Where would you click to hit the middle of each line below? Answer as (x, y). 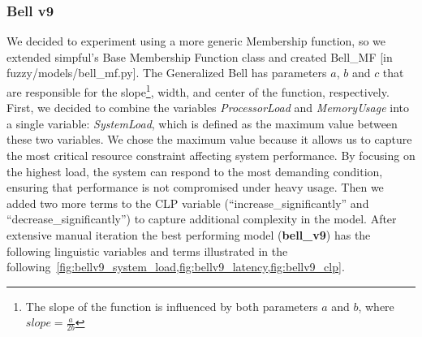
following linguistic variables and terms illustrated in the (147, 251)
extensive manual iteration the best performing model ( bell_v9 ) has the (189, 235)
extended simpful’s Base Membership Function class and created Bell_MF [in (200, 56)
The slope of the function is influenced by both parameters (172, 306)
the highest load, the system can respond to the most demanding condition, (195, 171)
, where (376, 306)
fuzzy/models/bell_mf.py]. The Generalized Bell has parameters (167, 73)
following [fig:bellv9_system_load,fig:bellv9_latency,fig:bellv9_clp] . (176, 267)
